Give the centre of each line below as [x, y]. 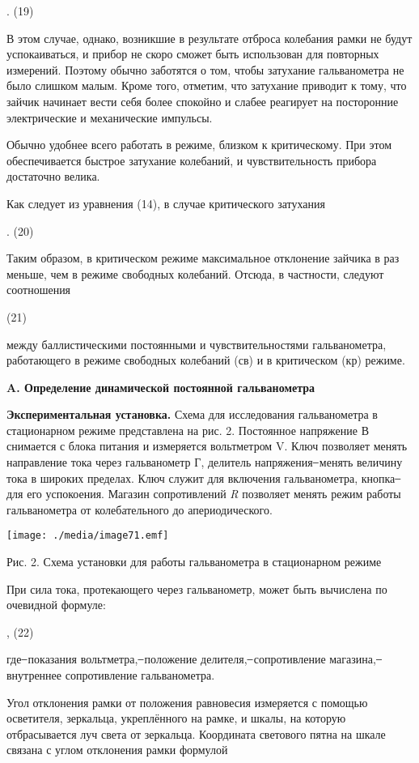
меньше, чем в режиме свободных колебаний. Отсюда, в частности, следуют [195, 273]
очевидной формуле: [56, 605]
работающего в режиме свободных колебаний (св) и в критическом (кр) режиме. [206, 360]
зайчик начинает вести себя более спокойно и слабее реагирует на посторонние [203, 101]
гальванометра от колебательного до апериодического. [140, 509]
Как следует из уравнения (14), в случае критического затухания [166, 203]
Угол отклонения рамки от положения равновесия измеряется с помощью [187, 702]
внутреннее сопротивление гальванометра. [111, 675]
